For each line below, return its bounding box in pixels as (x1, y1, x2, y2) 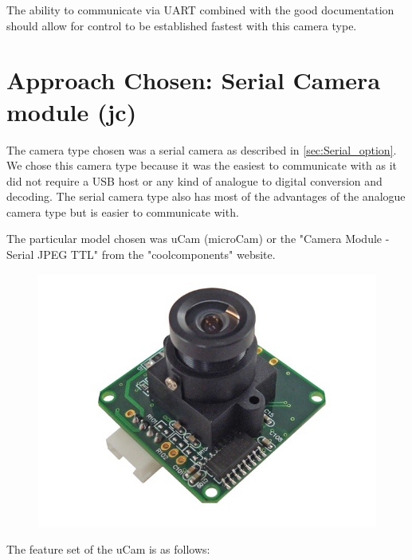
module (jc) (6, 95, 137, 127)
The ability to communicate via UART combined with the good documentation (6, 2, 394, 18)
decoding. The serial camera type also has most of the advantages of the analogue (6, 188, 406, 205)
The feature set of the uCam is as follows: (6, 541, 210, 558)
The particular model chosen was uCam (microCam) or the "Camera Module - (6, 230, 390, 247)
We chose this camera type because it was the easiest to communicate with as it (6, 157, 398, 174)
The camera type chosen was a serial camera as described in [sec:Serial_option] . (6, 141, 397, 158)
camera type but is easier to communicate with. (6, 203, 239, 220)
